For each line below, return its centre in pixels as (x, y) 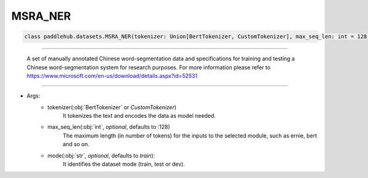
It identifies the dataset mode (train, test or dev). (124, 164)
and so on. (76, 144)
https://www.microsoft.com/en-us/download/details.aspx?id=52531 (112, 75)
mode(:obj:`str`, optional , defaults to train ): (101, 155)
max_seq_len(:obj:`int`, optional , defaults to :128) (109, 127)
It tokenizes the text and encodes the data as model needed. (139, 116)
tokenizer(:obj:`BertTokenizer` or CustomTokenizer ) (112, 107)
